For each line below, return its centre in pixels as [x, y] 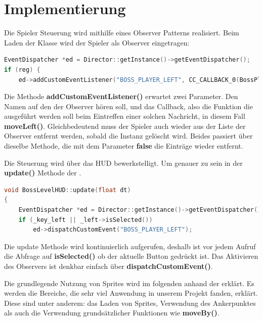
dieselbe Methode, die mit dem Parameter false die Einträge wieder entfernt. [124, 146]
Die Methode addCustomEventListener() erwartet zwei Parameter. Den [121, 96]
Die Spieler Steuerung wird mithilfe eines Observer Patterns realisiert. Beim [122, 33]
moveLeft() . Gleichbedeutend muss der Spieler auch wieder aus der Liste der [125, 126]
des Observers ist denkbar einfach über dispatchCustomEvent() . [108, 266]
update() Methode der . [43, 173]
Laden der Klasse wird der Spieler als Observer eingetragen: [97, 42]
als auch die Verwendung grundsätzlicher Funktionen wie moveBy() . [112, 313]
